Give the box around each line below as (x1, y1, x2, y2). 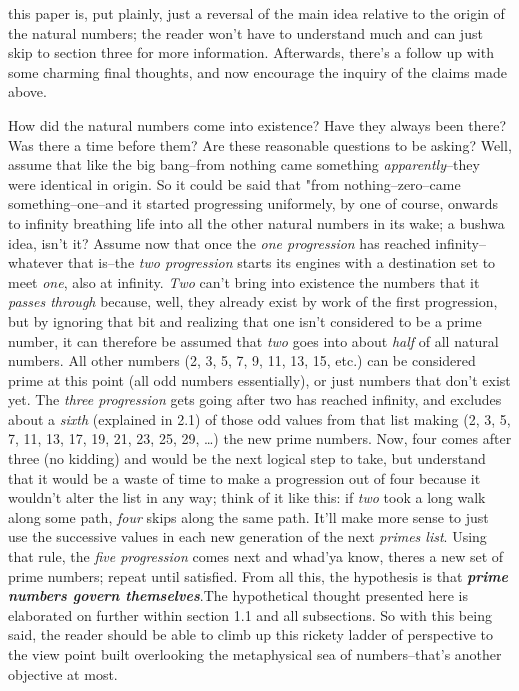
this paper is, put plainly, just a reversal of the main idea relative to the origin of (8, 3, 505, 23)
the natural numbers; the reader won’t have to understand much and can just (8, 22, 483, 43)
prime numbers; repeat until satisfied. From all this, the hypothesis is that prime (8, 565, 508, 586)
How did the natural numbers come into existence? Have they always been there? (8, 114, 507, 135)
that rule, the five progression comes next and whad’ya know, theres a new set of (8, 546, 504, 567)
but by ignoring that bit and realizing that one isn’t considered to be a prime (8, 310, 482, 331)
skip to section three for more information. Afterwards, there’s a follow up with (8, 42, 494, 63)
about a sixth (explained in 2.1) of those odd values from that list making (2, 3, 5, (8, 408, 511, 429)
